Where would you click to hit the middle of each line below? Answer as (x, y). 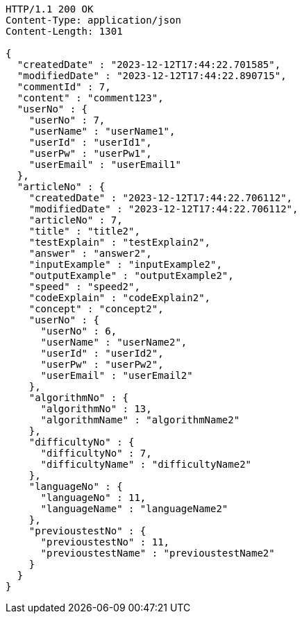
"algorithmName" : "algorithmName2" (140, 420)
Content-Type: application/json (93, 20)
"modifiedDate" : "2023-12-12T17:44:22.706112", (163, 209)
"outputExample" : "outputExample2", (131, 275)
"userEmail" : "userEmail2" (117, 375)
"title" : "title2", (84, 231)
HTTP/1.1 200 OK (50, 9)
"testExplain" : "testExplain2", (120, 242)
